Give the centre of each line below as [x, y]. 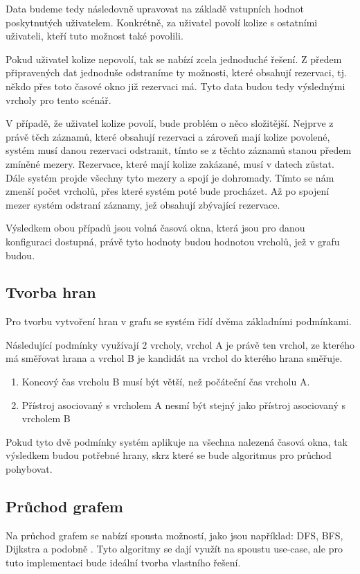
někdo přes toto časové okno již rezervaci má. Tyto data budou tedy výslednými [175, 86]
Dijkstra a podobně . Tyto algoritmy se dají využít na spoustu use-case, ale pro [174, 549]
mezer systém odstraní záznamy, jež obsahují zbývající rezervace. [143, 204]
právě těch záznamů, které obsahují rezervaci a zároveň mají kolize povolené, [168, 136]
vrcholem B [46, 418]
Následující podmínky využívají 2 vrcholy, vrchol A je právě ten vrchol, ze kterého [180, 344]
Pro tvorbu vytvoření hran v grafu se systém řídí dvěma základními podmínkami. [179, 321]
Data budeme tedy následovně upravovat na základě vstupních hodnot [155, 8]
